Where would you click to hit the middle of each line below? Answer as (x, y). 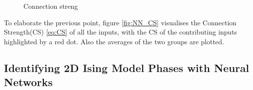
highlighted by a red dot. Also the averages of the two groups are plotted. (114, 41)
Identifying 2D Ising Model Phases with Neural (126, 67)
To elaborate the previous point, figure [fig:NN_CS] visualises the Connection (120, 22)
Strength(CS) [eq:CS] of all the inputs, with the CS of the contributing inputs (121, 32)
